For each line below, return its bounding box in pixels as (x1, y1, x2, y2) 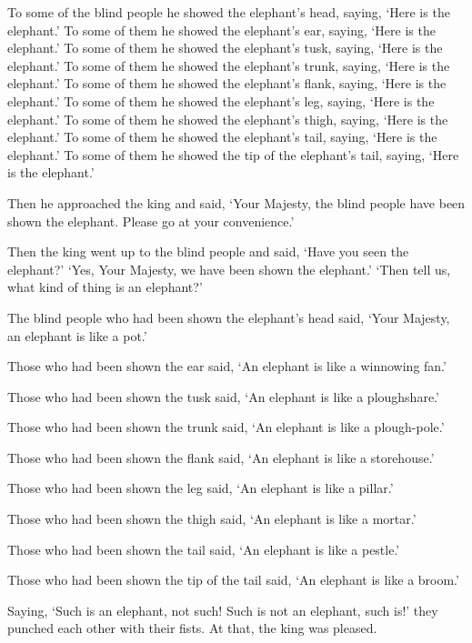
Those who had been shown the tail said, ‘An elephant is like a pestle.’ (7, 539, 400, 558)
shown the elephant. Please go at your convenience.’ (7, 211, 295, 230)
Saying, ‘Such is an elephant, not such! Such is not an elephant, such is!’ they (7, 600, 438, 619)
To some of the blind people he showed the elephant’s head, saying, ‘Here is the (7, 3, 450, 21)
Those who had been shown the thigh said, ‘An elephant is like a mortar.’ (7, 509, 417, 528)
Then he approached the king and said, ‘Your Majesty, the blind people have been (7, 193, 466, 212)
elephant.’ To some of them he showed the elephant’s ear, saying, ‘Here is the (7, 20, 436, 39)
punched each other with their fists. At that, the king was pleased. (7, 618, 377, 638)
